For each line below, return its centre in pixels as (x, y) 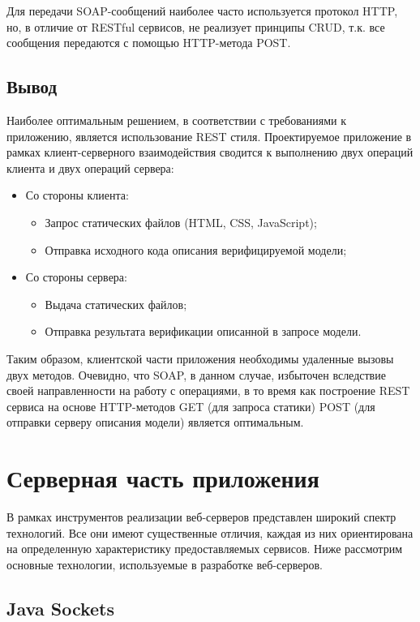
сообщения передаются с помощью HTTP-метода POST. (149, 43)
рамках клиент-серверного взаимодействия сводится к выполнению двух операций (210, 152)
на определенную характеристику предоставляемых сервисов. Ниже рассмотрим (205, 549)
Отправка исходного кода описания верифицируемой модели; (196, 249)
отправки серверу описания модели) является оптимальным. (155, 422)
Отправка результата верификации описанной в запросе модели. (203, 331)
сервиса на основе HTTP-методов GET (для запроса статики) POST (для (191, 406)
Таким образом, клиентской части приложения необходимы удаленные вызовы (200, 358)
